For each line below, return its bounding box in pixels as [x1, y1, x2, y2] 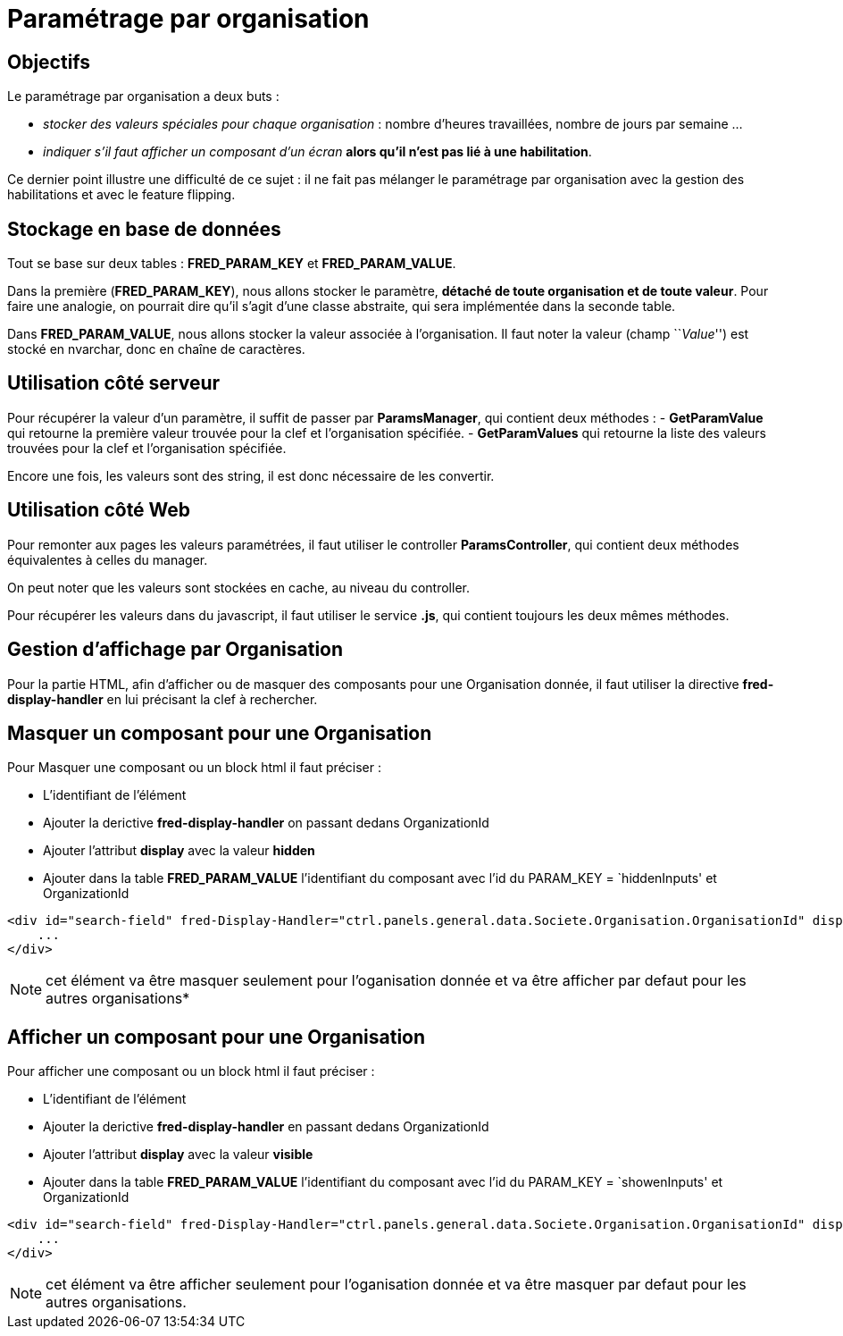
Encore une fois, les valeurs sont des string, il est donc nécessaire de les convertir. [7, 467, 495, 483]
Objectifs [7, 50, 91, 73]
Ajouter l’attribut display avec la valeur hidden [43, 843, 315, 859]
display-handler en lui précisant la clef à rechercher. [7, 691, 318, 707]
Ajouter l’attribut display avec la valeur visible [43, 1147, 313, 1163]
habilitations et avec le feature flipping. [7, 187, 236, 203]
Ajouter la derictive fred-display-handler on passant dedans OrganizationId [43, 815, 489, 831]
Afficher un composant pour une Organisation [7, 1025, 426, 1048]
